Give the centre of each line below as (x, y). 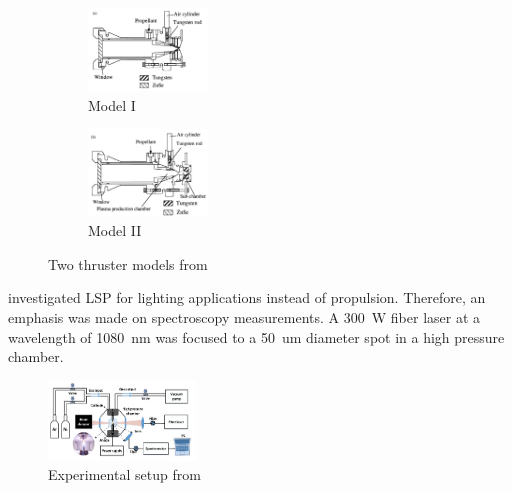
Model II (115, 230)
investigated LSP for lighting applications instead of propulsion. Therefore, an (247, 297)
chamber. (36, 356)
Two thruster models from (128, 263)
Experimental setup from (124, 474)
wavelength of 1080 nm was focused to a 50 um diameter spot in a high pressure (256, 336)
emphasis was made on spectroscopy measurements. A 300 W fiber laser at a (244, 317)
